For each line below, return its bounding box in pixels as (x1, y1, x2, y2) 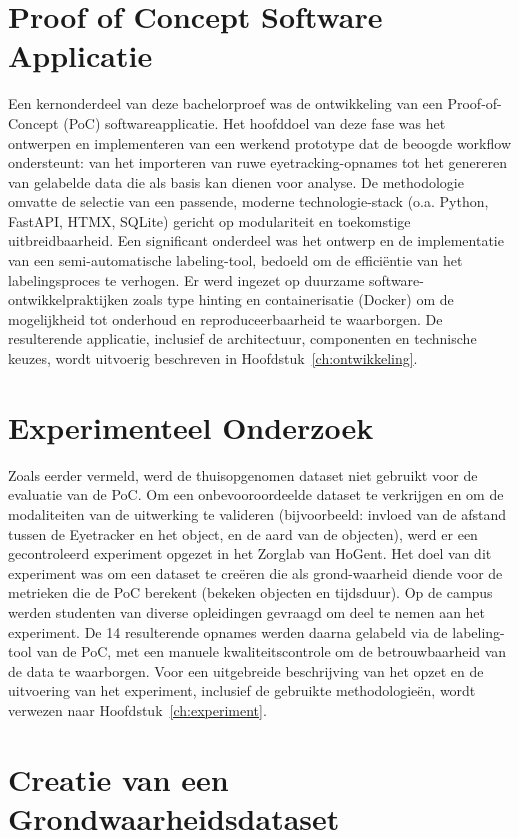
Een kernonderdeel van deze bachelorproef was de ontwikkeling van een (8, 93, 443, 114)
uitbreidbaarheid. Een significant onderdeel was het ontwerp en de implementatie (8, 230, 504, 251)
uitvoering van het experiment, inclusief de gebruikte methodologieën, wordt (8, 680, 476, 701)
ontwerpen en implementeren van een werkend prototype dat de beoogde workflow (8, 132, 512, 153)
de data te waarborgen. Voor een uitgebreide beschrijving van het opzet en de (8, 660, 484, 681)
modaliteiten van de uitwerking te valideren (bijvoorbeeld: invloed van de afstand (8, 503, 507, 524)
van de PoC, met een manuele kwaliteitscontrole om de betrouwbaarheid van (36, 641, 507, 662)
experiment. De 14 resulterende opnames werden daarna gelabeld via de (8, 621, 448, 642)
